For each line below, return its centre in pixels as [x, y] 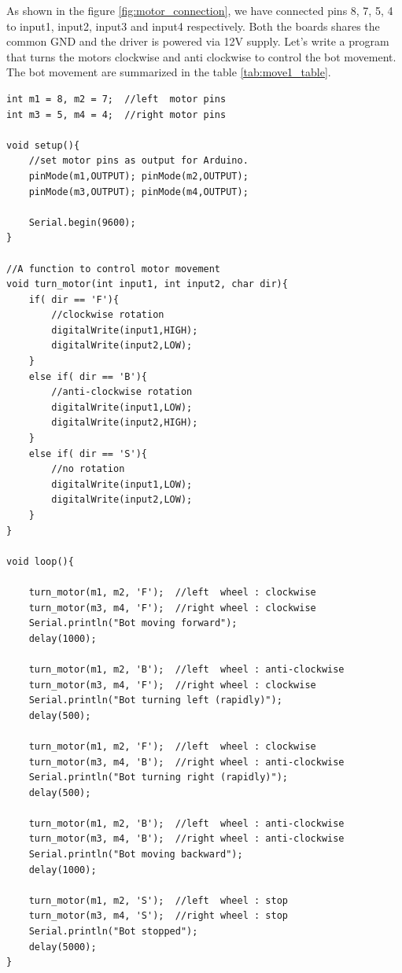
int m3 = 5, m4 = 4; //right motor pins [116, 114]
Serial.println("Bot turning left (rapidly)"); [155, 700]
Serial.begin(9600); [82, 222]
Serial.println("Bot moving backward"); [136, 855]
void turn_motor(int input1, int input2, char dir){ [147, 284]
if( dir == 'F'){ [74, 299]
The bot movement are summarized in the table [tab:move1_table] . [169, 72]
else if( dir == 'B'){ [88, 376]
